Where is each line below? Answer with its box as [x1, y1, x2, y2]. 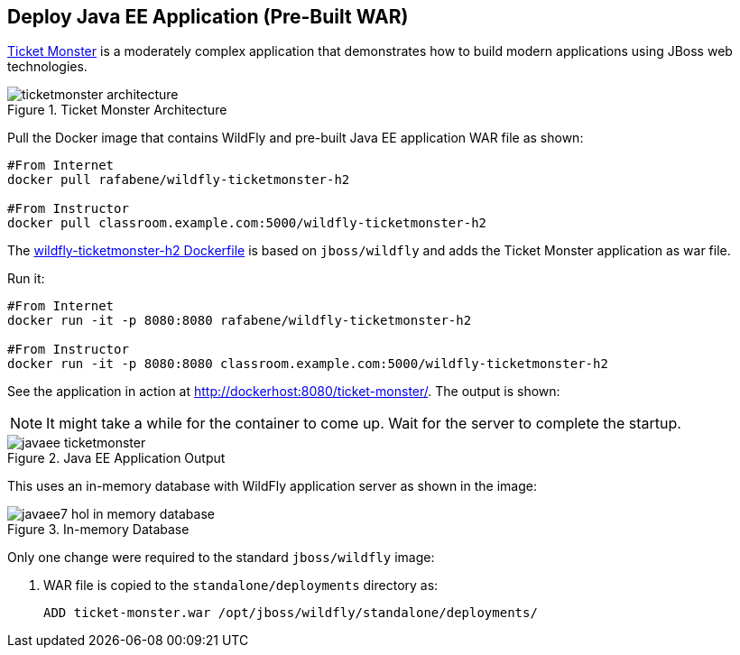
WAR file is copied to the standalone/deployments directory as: [43, 577, 439, 594]
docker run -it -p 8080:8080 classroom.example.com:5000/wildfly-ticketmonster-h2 [7, 356, 608, 372]
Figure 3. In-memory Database [7, 521, 190, 538]
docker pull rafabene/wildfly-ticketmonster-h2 [7, 172, 350, 188]
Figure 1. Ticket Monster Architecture [7, 102, 227, 118]
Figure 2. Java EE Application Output [7, 450, 226, 466]
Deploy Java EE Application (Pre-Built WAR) [7, 5, 409, 28]
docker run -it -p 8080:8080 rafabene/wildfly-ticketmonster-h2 [7, 313, 472, 328]
